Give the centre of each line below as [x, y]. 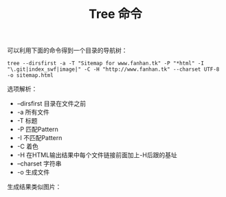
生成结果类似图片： [34, 187]
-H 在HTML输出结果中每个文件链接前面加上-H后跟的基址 [97, 155]
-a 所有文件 [33, 112]
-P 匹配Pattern [37, 129]
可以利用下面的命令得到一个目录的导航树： [67, 50]
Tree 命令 [115, 14]
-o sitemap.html [30, 76]
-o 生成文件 [33, 172]
